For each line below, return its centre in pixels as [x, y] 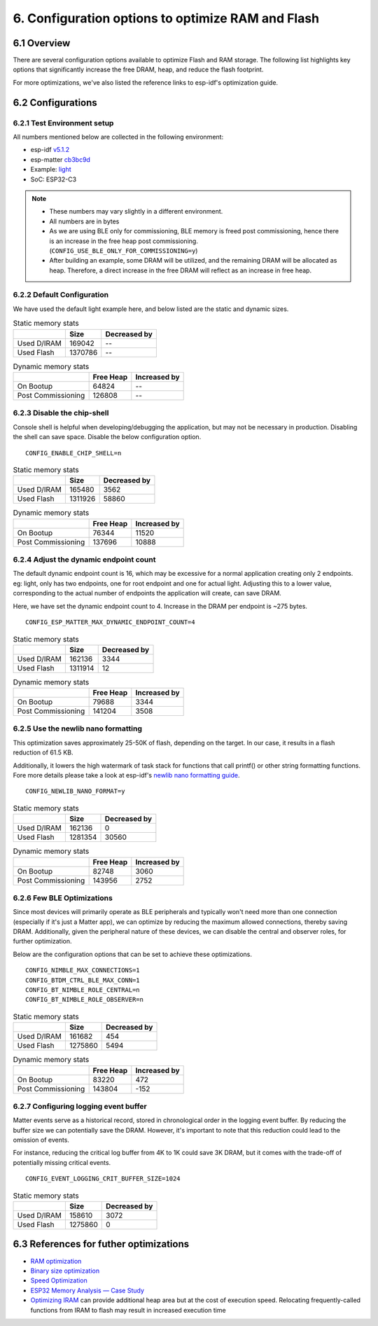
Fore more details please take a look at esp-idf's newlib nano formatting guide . [127, 775]
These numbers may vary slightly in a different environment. [136, 212]
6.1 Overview [42, 43]
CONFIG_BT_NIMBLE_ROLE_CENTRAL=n [83, 990]
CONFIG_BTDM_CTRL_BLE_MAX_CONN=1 [83, 980]
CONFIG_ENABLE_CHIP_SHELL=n [73, 453]
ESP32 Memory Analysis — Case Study [87, 1290]
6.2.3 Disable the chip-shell [61, 413]
